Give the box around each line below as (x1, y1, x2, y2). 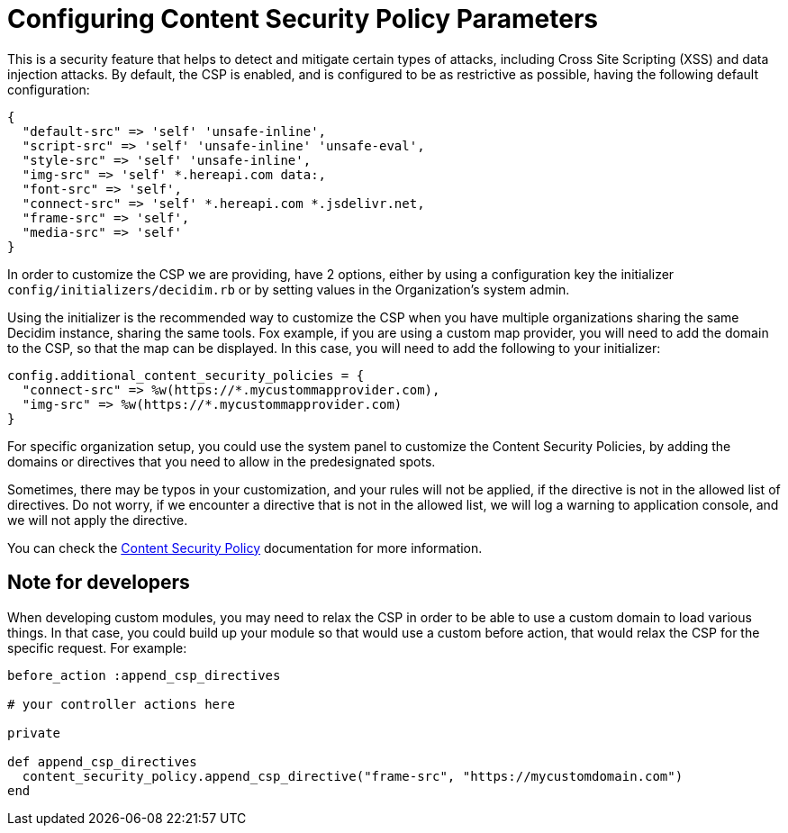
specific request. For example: (7, 639, 187, 656)
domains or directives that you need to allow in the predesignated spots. (7, 453, 436, 469)
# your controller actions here (7, 696, 235, 711)
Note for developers (7, 571, 190, 594)
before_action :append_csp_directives (7, 667, 281, 683)
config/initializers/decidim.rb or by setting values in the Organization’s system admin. (7, 281, 570, 297)
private (7, 725, 61, 740)
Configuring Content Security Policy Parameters (7, 4, 598, 34)
